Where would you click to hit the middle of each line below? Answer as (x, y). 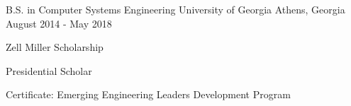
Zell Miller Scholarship (55, 47)
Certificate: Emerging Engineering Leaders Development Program (148, 94)
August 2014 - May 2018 (59, 23)
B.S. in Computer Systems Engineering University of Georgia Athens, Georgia (175, 9)
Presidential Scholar (49, 70)
